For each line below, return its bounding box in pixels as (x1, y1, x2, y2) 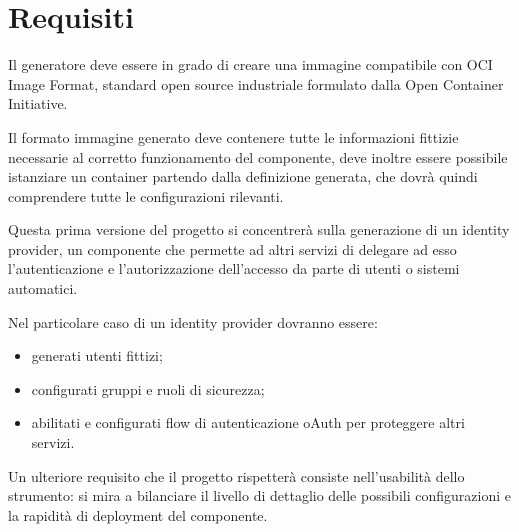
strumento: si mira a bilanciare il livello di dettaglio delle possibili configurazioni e (8, 485, 511, 506)
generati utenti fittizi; (31, 345, 163, 366)
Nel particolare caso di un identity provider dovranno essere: (8, 311, 378, 332)
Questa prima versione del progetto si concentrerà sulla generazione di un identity (8, 219, 510, 240)
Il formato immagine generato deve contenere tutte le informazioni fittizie (8, 126, 459, 147)
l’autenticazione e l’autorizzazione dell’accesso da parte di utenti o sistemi (8, 258, 460, 279)
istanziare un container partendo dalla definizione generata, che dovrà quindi (8, 166, 478, 187)
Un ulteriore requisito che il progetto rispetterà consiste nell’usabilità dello (8, 465, 465, 486)
